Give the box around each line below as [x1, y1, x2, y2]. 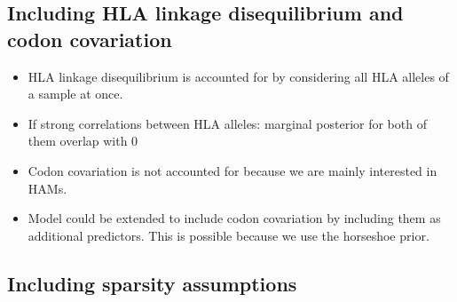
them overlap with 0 [28, 131, 138, 150]
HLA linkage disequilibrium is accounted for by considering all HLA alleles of [28, 67, 449, 85]
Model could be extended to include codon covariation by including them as [28, 209, 441, 227]
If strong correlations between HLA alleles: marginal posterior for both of [28, 114, 427, 132]
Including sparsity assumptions [7, 269, 297, 297]
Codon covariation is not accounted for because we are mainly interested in [28, 161, 437, 179]
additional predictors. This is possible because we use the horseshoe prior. [28, 226, 429, 244]
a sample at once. [28, 84, 123, 103]
